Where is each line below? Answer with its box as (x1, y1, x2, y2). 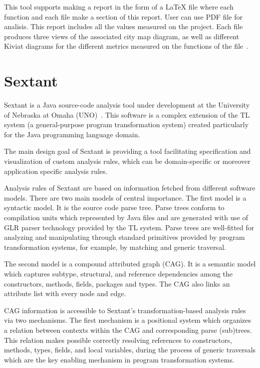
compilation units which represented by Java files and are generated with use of (4, 212, 248, 223)
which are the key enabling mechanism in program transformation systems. (4, 354, 234, 364)
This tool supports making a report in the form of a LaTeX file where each (4, 2, 234, 12)
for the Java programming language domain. (4, 129, 140, 139)
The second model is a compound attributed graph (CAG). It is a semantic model (4, 258, 256, 269)
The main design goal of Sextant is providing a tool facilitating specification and (4, 146, 251, 156)
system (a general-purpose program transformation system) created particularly (4, 119, 249, 130)
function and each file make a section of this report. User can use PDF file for (4, 11, 243, 22)
